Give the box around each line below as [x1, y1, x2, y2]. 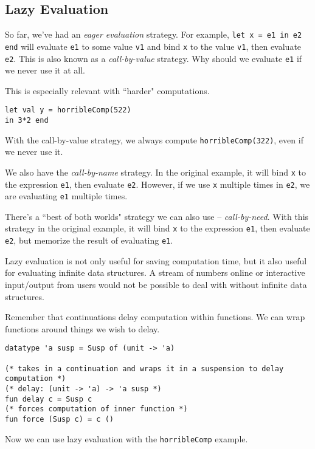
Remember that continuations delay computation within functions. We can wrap [5, 310, 305, 323]
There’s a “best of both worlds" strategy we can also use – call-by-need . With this [5, 210, 309, 222]
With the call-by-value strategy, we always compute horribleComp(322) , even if [5, 133, 303, 146]
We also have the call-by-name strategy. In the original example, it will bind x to [5, 165, 306, 178]
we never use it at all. [5, 64, 85, 77]
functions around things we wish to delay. [5, 322, 160, 335]
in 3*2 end [5, 116, 49, 125]
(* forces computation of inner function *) [5, 405, 188, 414]
